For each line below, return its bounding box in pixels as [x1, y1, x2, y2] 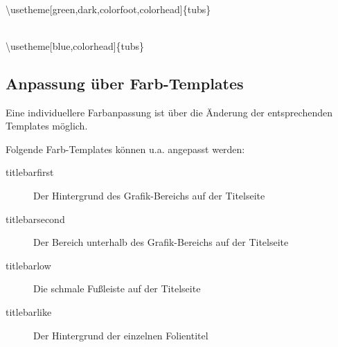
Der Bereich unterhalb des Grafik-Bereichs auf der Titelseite [33, 235, 289, 249]
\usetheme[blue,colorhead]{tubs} [6, 38, 145, 53]
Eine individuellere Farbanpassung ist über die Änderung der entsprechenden [6, 105, 332, 119]
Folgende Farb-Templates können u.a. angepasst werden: [6, 141, 245, 156]
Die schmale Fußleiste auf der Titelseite [33, 281, 201, 296]
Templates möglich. [6, 118, 88, 133]
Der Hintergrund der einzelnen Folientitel [33, 328, 208, 342]
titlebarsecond [6, 211, 65, 226]
